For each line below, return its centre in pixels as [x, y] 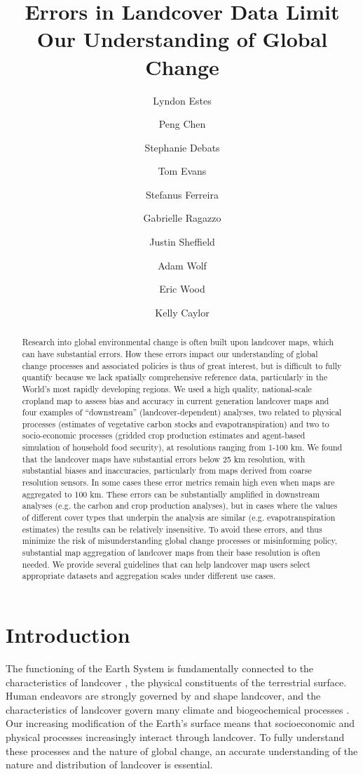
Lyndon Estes [182, 100]
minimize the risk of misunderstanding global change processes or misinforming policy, [179, 541]
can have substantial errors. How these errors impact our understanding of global [170, 353]
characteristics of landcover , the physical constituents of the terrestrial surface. [176, 682]
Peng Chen [182, 124]
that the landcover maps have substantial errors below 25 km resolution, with [164, 459]
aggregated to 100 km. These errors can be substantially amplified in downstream [171, 494]
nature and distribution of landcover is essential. [109, 765]
